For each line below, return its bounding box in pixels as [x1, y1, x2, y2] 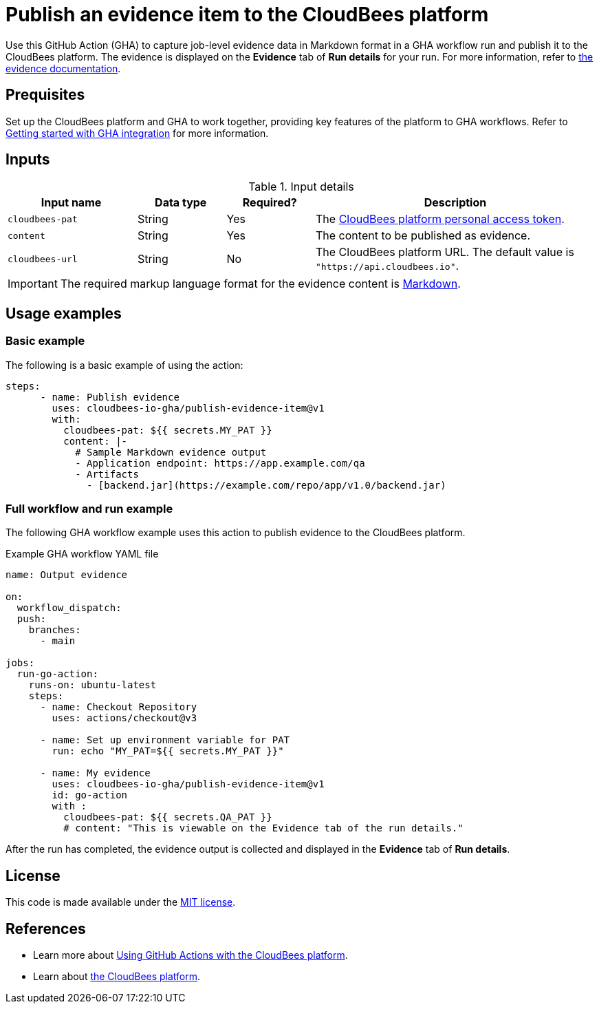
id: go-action [52, 789, 128, 801]
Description [424, 195, 487, 210]
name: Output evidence [6, 569, 128, 581]
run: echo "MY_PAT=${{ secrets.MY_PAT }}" [52, 745, 284, 757]
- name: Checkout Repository [40, 701, 197, 713]
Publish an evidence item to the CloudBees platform [6, 3, 489, 26]
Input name [41, 195, 102, 210]
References [6, 920, 86, 937]
